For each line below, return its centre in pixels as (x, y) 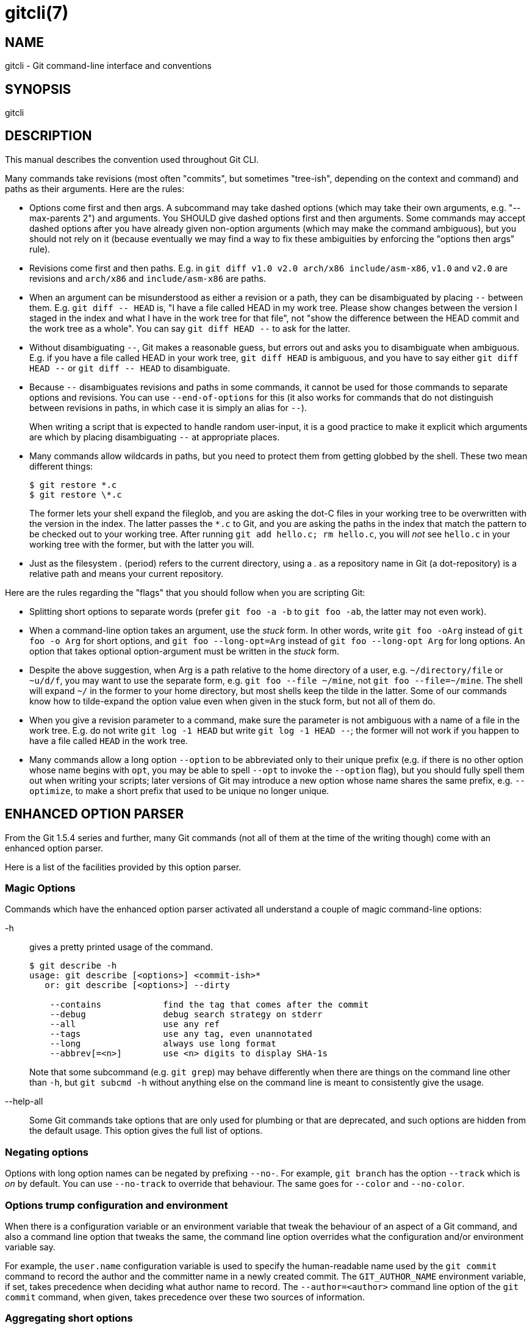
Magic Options (40, 888)
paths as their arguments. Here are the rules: (95, 188)
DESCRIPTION (49, 136)
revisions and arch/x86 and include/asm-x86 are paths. (148, 278)
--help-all (24, 1102)
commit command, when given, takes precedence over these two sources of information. (185, 1297)
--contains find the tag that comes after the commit (209, 1005)
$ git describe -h (73, 966)
